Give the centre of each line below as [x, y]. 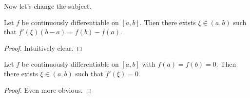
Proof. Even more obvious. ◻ [48, 90]
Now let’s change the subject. [48, 6]
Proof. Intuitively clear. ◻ [43, 48]
